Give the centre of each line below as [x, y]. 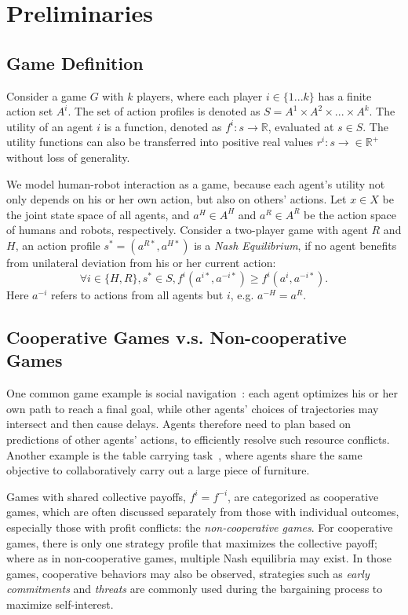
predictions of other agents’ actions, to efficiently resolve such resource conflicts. [198, 439]
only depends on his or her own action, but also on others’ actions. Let [177, 199]
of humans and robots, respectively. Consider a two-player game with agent [187, 230]
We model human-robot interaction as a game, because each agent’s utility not [196, 183]
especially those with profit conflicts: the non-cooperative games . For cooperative [200, 527]
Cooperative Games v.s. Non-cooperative [177, 337]
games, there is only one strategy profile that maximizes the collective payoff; [192, 542]
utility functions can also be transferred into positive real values [160, 142]
